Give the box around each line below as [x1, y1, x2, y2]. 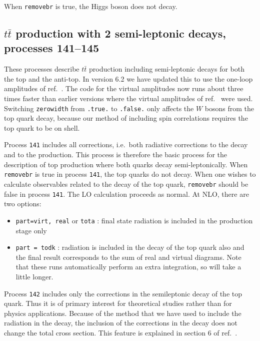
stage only [15, 225, 47, 235]
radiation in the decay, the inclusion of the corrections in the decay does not [4, 317, 237, 328]
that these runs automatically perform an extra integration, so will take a [15, 261, 241, 272]
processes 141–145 [4, 40, 99, 56]
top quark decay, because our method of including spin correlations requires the [4, 113, 248, 123]
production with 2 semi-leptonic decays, [15, 26, 226, 41]
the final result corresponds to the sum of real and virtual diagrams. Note [15, 251, 241, 262]
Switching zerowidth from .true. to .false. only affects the [4, 103, 194, 113]
